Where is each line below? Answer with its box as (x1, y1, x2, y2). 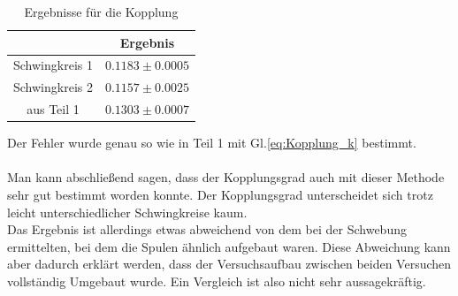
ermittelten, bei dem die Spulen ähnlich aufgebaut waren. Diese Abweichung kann (7, 237, 451, 255)
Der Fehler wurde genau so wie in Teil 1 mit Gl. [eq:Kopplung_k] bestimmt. (7, 133, 416, 152)
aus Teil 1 (27, 100, 80, 118)
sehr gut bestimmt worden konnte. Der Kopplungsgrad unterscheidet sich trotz (7, 186, 433, 203)
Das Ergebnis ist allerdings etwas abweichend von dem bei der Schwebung (7, 220, 407, 239)
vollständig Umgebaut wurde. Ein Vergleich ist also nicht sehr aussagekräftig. (7, 271, 426, 290)
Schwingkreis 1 (13, 56, 93, 74)
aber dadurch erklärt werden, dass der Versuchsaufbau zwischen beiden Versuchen (7, 254, 452, 273)
